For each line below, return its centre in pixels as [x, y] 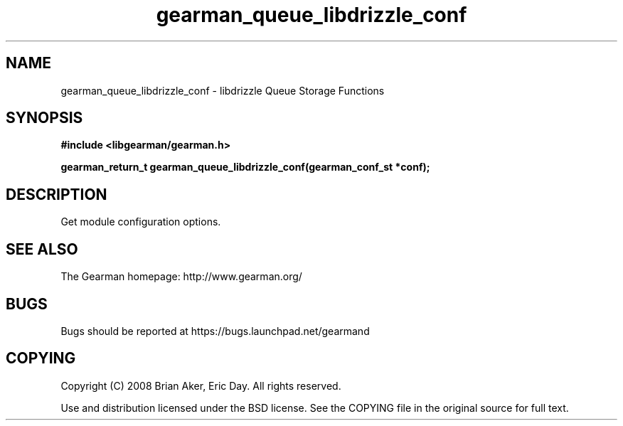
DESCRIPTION [57, 194]
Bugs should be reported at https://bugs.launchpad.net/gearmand [215, 331]
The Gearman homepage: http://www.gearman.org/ [181, 277]
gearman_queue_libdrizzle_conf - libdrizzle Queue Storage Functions [223, 90]
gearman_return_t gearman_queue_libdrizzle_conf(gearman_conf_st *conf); [245, 167]
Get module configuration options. [141, 222]
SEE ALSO [42, 249]
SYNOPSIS [44, 118]
